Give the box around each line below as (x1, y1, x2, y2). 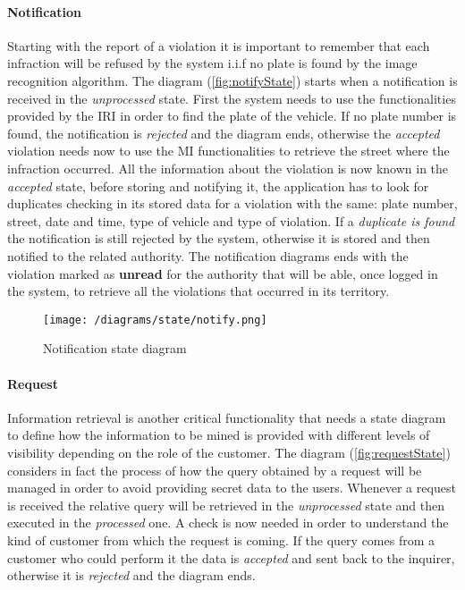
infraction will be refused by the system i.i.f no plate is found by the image (7, 54, 418, 72)
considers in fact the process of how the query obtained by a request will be (7, 460, 422, 479)
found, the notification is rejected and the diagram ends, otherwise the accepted (7, 123, 440, 142)
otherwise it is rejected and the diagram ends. (7, 566, 256, 585)
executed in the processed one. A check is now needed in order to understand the (7, 513, 449, 532)
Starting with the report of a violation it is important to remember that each (7, 36, 430, 55)
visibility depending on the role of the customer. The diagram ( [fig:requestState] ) (7, 442, 451, 461)
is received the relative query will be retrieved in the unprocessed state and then (7, 495, 445, 514)
